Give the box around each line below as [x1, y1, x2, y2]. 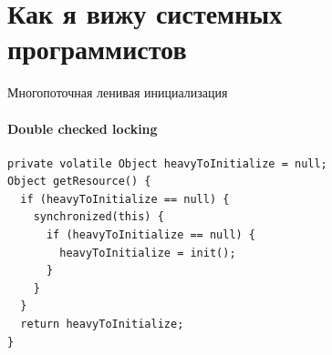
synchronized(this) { [33, 210, 164, 224]
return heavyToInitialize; [20, 318, 184, 331]
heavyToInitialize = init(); [59, 246, 236, 259]
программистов [7, 30, 187, 67]
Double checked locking [7, 118, 158, 137]
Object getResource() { [7, 175, 151, 188]
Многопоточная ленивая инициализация [7, 83, 228, 102]
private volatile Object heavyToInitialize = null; [7, 157, 327, 170]
